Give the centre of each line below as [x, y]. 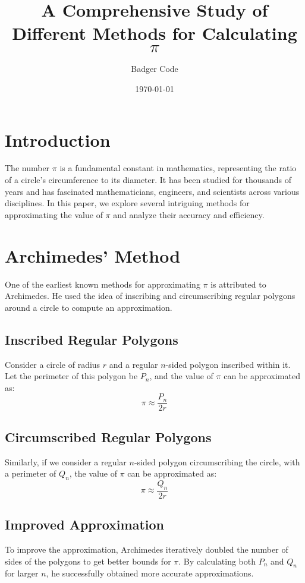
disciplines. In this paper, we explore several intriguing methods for [127, 203]
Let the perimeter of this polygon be [71, 376]
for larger [22, 573]
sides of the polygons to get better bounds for [88, 561]
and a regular [133, 364]
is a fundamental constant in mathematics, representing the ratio [178, 168]
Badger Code [155, 69]
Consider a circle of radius [53, 364]
